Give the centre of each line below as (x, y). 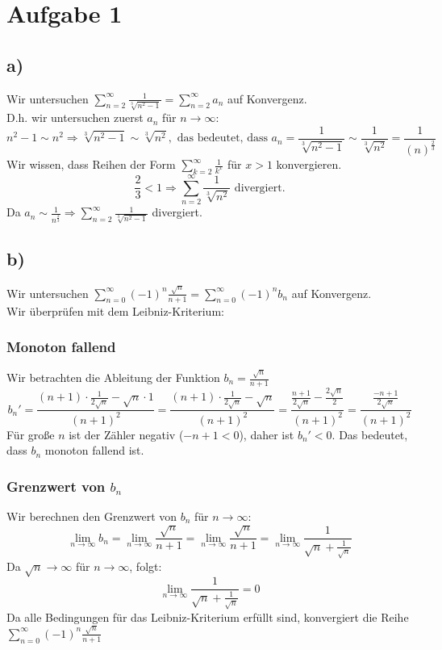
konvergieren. (309, 164)
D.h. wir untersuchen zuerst (75, 117)
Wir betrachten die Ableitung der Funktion (113, 377)
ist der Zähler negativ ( (126, 434)
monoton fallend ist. (94, 450)
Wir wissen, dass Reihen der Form (91, 164)
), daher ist (267, 434)
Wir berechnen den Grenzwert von (92, 516)
